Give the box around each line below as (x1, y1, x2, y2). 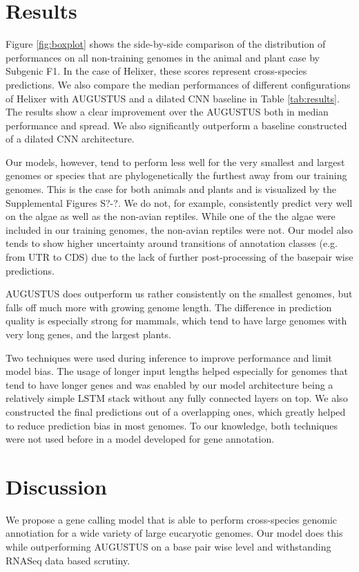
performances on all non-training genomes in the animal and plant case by (6, 50, 320, 64)
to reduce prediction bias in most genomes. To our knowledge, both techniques (6, 418, 338, 432)
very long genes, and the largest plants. (6, 327, 171, 341)
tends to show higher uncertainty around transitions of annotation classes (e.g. (6, 236, 338, 250)
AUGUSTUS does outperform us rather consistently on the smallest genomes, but (6, 286, 353, 301)
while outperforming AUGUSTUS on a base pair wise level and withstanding (6, 539, 331, 554)
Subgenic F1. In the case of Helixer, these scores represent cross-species (6, 64, 307, 78)
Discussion (6, 472, 107, 500)
